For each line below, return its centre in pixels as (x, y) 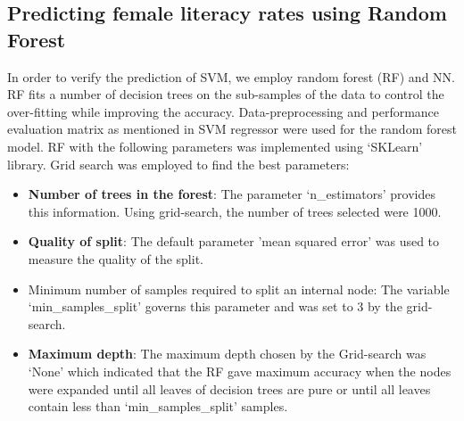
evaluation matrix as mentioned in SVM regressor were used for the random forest (232, 129)
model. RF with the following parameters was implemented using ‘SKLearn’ (215, 146)
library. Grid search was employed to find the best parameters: (178, 164)
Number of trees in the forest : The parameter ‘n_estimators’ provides (232, 194)
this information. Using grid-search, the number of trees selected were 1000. (235, 211)
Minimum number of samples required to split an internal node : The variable (239, 289)
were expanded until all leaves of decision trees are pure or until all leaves (229, 388)
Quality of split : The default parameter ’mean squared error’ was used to (234, 241)
